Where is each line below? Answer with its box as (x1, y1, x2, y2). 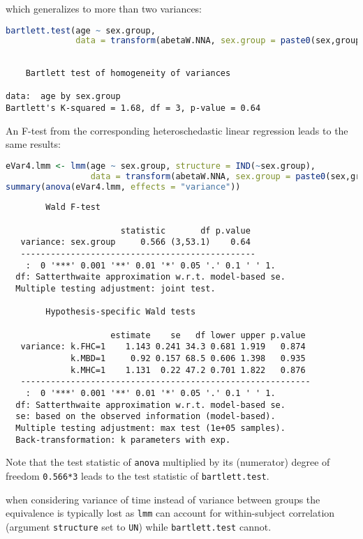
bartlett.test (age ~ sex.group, (6, 25, 156, 36)
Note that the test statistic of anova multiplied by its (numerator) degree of (6, 455, 330, 469)
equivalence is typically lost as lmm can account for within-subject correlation (6, 506, 335, 520)
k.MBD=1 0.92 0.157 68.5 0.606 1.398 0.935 (71, 353, 306, 363)
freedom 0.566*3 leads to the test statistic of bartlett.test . (6, 468, 269, 483)
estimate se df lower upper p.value (110, 330, 306, 340)
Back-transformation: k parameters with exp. (15, 434, 231, 445)
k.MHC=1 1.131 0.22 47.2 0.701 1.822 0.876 (71, 365, 306, 375)
